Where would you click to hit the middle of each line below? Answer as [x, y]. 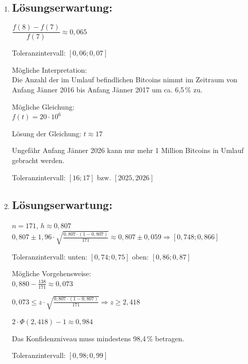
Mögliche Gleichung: [43, 106]
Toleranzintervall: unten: [50, 256]
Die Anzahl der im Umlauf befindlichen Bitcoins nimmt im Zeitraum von [125, 80]
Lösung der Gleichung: [47, 133]
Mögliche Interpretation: [49, 69]
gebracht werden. [38, 160]
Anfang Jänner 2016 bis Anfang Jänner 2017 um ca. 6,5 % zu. [107, 90]
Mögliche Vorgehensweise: [51, 273]
